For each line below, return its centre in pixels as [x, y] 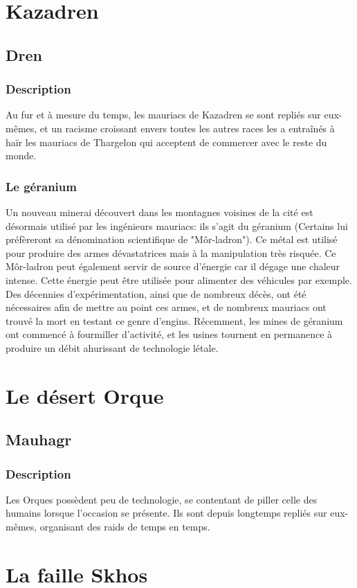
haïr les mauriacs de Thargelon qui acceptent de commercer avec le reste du [166, 142]
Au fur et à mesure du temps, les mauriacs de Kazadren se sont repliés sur [163, 115]
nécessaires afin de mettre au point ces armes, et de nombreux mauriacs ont [166, 307]
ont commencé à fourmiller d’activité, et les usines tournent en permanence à [169, 334]
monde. [21, 155]
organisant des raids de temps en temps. [125, 527]
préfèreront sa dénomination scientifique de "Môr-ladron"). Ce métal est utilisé [172, 239]
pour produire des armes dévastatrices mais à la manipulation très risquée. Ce [171, 252]
